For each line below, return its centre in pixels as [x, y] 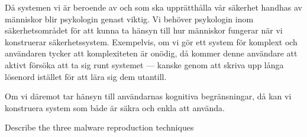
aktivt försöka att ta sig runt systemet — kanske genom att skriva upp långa [144, 64]
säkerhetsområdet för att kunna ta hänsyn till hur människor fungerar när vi [144, 30]
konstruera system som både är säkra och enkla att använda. [115, 107]
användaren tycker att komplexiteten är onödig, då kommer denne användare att [151, 53]
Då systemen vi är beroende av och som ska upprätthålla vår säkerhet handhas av [153, 7]
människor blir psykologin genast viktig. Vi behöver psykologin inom [129, 19]
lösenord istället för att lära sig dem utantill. [86, 76]
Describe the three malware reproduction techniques [99, 127]
